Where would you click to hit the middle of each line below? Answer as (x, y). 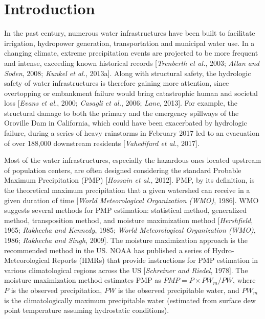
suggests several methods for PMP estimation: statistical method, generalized (125, 210)
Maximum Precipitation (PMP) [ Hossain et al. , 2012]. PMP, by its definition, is (129, 180)
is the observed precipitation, (57, 290)
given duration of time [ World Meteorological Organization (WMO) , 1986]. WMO (131, 200)
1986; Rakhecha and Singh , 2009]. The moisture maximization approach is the (126, 240)
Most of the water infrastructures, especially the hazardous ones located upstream (133, 160)
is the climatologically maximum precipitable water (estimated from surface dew (130, 300)
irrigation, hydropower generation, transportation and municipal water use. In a (129, 43)
